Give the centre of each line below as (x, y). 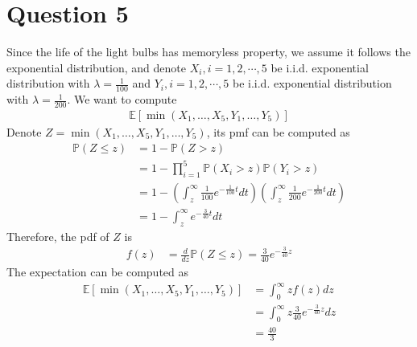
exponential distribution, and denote (97, 67)
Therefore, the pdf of (58, 236)
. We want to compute (122, 99)
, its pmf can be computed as (278, 132)
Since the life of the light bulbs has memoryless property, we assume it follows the (208, 52)
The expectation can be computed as (98, 272)
